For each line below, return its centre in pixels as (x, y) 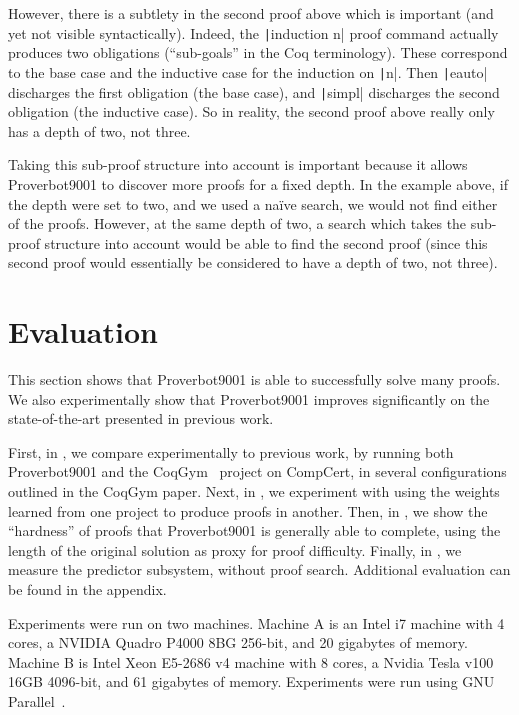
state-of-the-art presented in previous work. (141, 418)
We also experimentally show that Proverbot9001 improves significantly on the (249, 398)
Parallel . (37, 700)
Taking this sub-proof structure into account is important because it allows (238, 164)
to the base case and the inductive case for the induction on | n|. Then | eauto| (248, 71)
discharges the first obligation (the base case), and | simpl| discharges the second (254, 91)
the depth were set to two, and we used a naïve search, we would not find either (253, 203)
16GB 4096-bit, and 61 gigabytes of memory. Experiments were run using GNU (251, 681)
